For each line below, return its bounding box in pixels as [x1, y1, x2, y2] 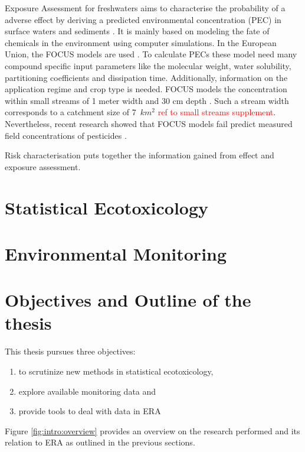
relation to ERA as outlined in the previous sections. [5, 436, 195, 448]
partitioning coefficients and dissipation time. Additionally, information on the [5, 71, 288, 83]
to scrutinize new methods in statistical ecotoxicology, [18, 365, 214, 377]
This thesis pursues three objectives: [5, 345, 136, 357]
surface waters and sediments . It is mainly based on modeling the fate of [5, 25, 270, 37]
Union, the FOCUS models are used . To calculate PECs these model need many [5, 48, 297, 60]
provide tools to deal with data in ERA [18, 405, 161, 417]
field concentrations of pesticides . [5, 129, 127, 141]
